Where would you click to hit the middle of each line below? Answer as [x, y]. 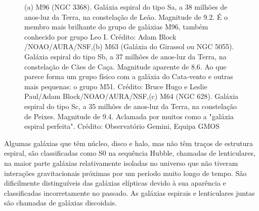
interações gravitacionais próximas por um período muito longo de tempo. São [125, 173]
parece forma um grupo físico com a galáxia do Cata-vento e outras [129, 76]
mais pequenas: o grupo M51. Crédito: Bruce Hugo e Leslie [116, 86]
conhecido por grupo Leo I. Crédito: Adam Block [100, 36]
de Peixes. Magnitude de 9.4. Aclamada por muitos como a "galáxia [129, 116]
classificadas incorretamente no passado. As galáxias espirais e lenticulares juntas [129, 192]
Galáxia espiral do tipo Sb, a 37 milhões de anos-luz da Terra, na [125, 56]
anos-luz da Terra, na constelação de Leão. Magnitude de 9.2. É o [126, 16]
